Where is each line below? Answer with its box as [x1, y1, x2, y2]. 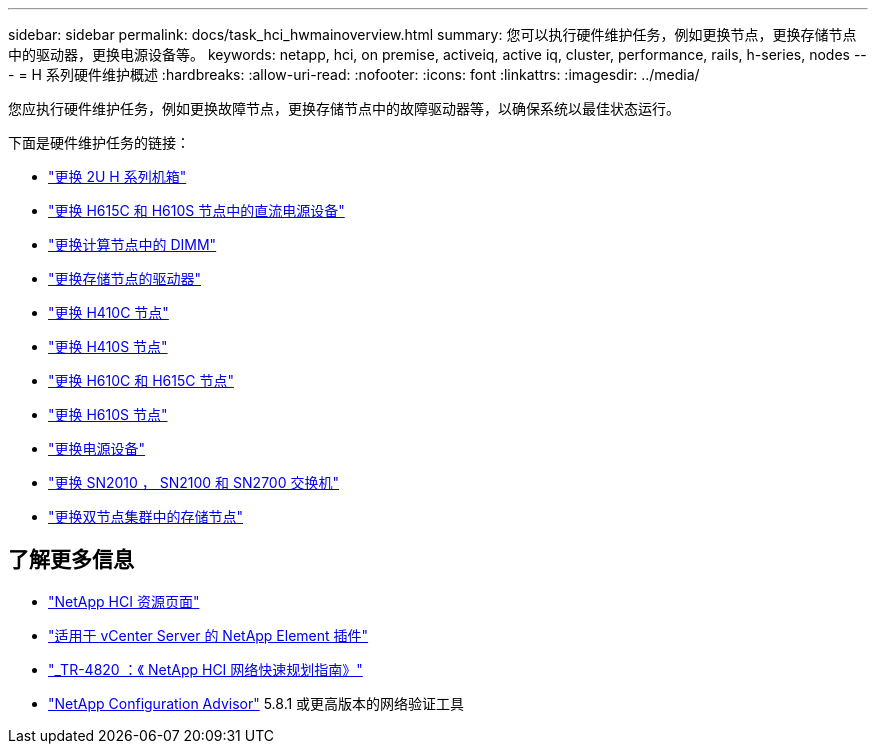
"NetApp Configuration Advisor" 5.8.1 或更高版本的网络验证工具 [48, 694, 465, 712]
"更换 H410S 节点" [48, 338, 168, 355]
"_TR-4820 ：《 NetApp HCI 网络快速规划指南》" [48, 660, 363, 678]
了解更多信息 [8, 547, 134, 573]
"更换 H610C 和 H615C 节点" [48, 372, 234, 389]
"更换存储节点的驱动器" [48, 270, 202, 287]
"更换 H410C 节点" [48, 304, 169, 321]
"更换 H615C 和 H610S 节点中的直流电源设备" [48, 202, 345, 219]
